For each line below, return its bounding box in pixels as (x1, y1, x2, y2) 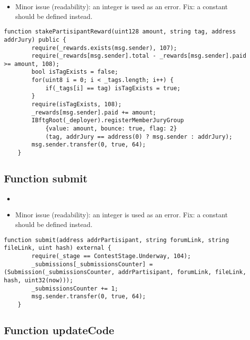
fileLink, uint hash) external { (4, 244, 111, 252)
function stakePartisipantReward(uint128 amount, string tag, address (4, 28, 236, 35)
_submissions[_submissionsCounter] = (31, 260, 153, 268)
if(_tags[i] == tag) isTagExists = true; (45, 84, 181, 92)
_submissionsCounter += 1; (31, 285, 118, 292)
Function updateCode (4, 322, 115, 337)
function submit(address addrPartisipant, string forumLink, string (4, 236, 229, 243)
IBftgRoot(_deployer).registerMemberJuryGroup (31, 117, 184, 124)
